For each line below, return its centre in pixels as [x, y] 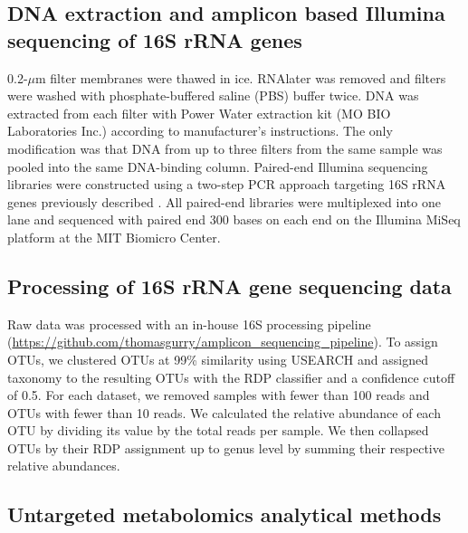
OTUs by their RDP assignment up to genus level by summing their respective [226, 447]
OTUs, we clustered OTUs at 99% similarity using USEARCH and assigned [218, 359]
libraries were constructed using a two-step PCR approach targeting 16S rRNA [227, 184]
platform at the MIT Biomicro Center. [114, 237]
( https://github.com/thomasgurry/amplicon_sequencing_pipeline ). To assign [223, 342]
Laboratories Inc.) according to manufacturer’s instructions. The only [200, 131]
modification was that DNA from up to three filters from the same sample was [225, 148]
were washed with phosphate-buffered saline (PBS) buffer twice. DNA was [213, 95]
